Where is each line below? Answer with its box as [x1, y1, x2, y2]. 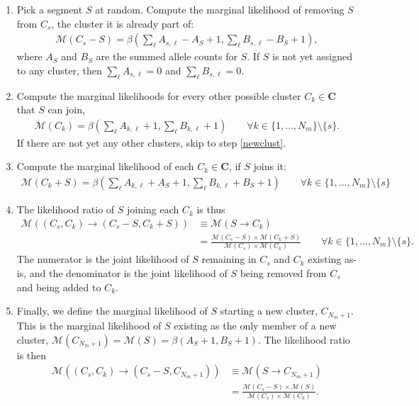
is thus [196, 202, 225, 217]
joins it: [253, 159, 286, 174]
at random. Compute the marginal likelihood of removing [95, 2, 345, 16]
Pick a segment [16, 2, 83, 16]
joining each [127, 202, 179, 217]
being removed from [240, 265, 327, 280]
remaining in [201, 252, 257, 266]
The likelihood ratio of [16, 202, 115, 217]
